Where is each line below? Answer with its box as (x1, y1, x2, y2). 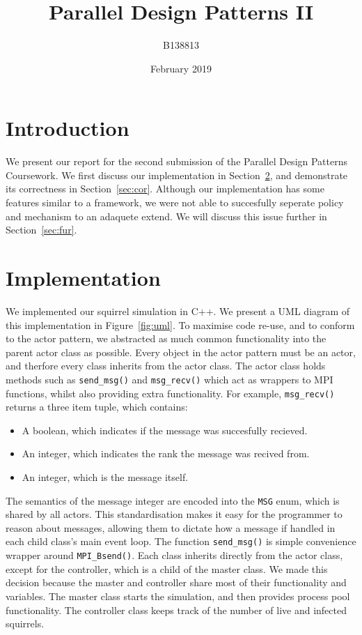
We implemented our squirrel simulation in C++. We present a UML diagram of (6, 303, 350, 318)
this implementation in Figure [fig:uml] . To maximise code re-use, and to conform (6, 317, 355, 332)
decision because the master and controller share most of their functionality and (6, 575, 347, 590)
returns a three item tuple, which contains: (6, 399, 188, 414)
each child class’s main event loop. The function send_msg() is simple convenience (6, 534, 356, 549)
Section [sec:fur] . (6, 222, 77, 237)
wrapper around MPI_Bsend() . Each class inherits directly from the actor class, (6, 548, 343, 563)
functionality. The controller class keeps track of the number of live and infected (6, 602, 347, 617)
